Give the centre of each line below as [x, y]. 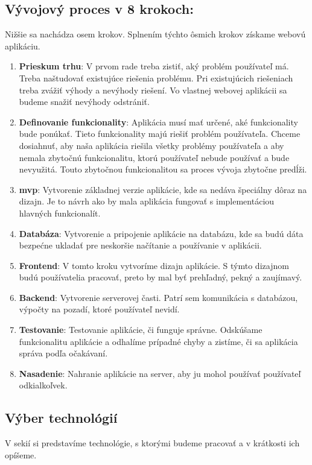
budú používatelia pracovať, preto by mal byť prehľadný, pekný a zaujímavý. [161, 277]
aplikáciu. [23, 46]
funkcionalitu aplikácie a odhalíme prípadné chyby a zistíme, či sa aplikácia [158, 341]
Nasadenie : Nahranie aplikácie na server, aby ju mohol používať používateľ [160, 373]
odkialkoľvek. [43, 385]
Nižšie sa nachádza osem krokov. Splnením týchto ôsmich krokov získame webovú [155, 34]
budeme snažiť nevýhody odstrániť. [84, 102]
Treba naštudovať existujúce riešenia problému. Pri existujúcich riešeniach [156, 77]
